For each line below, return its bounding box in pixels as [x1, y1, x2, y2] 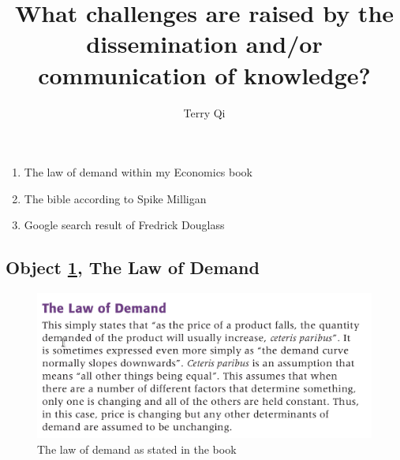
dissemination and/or [86, 28, 323, 60]
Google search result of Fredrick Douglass [24, 217, 225, 233]
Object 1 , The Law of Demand [6, 255, 260, 280]
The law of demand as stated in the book [37, 440, 237, 457]
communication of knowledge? [38, 58, 371, 91]
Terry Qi [183, 104, 226, 121]
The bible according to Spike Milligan [24, 190, 207, 206]
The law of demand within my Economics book [24, 164, 253, 180]
